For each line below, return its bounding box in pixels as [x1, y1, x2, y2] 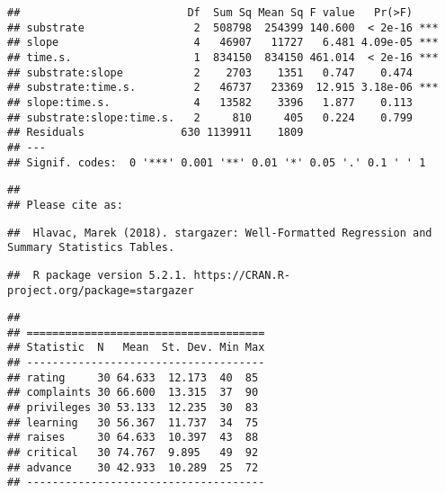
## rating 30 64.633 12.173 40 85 [7, 371, 259, 384]
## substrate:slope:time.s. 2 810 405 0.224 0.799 [7, 111, 414, 124]
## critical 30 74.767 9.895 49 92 [7, 446, 259, 460]
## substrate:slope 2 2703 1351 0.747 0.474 [7, 66, 414, 79]
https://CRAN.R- [193, 268, 290, 282]
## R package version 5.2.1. [7, 268, 188, 282]
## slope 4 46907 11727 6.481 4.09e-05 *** [7, 36, 439, 49]
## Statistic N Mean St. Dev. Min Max [7, 341, 265, 354]
